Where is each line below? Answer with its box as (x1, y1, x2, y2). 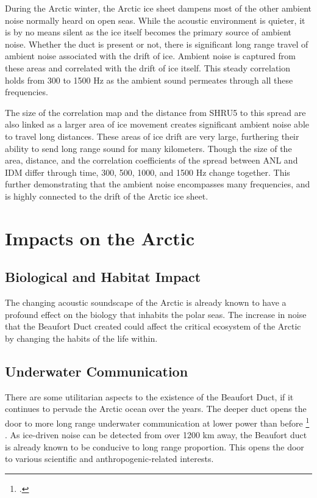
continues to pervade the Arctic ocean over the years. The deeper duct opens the (5, 402, 307, 415)
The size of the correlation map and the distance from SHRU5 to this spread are (5, 106, 306, 118)
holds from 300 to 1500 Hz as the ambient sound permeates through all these (5, 73, 293, 86)
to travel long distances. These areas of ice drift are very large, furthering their (5, 129, 299, 142)
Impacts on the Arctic (5, 225, 195, 250)
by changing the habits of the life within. (5, 331, 158, 344)
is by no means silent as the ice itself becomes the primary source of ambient (5, 26, 291, 38)
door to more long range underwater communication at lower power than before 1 (5, 414, 310, 429)
